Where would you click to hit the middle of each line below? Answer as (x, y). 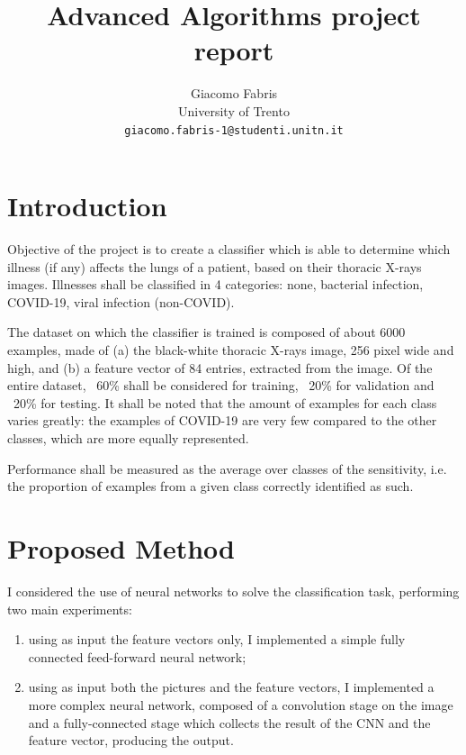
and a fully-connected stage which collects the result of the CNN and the (229, 722)
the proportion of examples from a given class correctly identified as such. (211, 486)
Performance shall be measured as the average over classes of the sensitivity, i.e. (227, 468)
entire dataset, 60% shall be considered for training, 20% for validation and (221, 385)
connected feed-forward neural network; (137, 656)
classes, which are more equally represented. (128, 438)
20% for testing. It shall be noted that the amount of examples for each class (225, 402)
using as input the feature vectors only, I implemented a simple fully (217, 639)
